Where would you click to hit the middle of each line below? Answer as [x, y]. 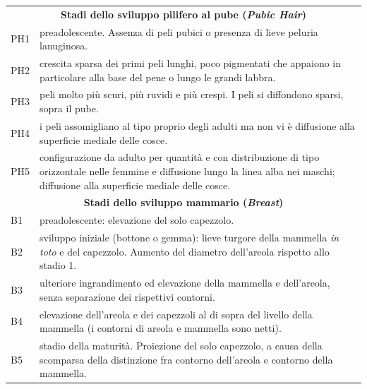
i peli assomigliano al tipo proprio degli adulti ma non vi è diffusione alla [197, 125]
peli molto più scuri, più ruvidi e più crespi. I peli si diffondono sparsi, [192, 94]
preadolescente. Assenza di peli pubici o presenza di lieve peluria [179, 31]
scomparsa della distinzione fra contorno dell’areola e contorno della [186, 359]
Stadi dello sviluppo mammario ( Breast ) [183, 202]
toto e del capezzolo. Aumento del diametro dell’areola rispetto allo [185, 251]
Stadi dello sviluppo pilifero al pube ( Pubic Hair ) [183, 14]
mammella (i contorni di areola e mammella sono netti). [161, 328]
